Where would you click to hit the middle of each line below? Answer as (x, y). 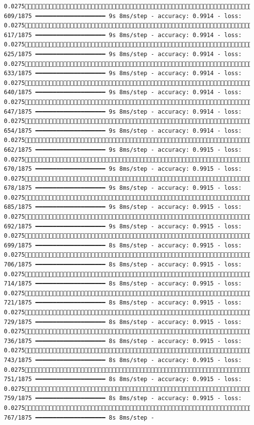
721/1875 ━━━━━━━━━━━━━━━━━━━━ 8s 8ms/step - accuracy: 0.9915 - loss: (123, 303)
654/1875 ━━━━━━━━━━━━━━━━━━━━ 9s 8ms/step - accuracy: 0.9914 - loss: (123, 131)
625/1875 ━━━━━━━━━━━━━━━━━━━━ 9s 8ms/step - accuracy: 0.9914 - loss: (123, 54)
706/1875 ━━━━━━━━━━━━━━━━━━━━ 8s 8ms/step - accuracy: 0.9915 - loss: (123, 265)
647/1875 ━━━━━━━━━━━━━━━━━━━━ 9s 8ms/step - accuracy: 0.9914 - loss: (123, 111)
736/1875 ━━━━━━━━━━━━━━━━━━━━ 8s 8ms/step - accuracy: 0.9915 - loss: (123, 341)
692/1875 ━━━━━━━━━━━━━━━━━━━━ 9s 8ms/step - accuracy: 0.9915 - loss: (123, 226)
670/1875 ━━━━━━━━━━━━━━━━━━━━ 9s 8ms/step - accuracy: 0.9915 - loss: (123, 169)
